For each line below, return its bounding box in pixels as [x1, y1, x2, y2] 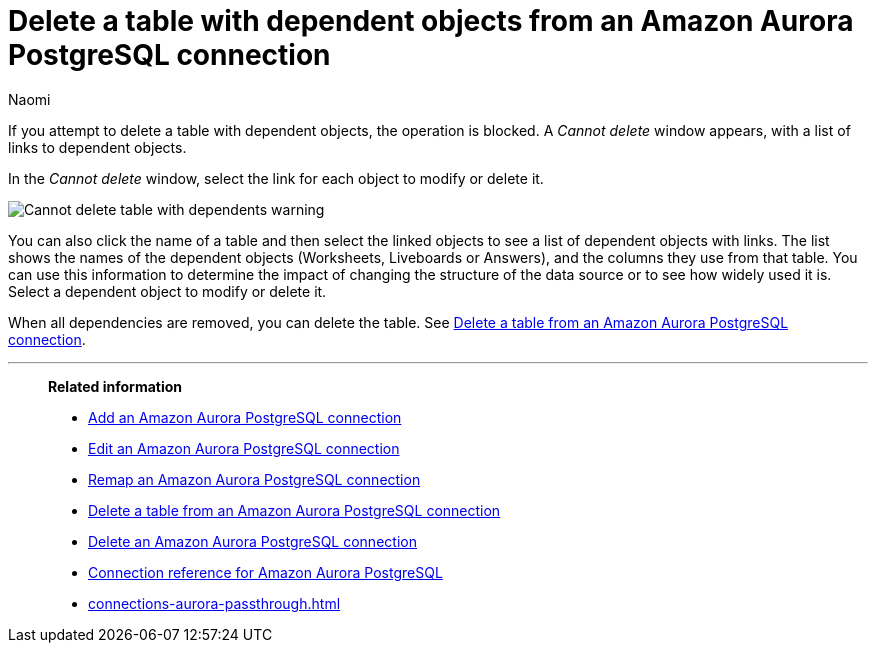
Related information [48, 377, 183, 395]
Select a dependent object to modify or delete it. [8, 282, 327, 300]
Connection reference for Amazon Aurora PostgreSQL [88, 563, 443, 581]
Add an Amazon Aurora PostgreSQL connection [88, 408, 402, 426]
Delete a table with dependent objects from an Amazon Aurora [8, 4, 854, 38]
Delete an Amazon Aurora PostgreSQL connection [88, 532, 417, 550]
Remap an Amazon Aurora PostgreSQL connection [88, 470, 421, 488]
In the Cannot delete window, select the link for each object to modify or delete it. [8, 169, 544, 187]
